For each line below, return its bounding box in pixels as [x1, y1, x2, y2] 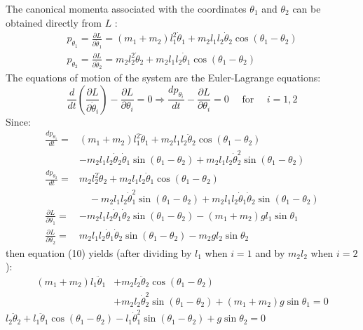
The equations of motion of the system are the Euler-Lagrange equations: [6, 70, 321, 85]
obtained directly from [6, 15, 102, 29]
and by [255, 245, 285, 260]
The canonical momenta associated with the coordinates [6, 1, 247, 15]
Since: [6, 114, 31, 128]
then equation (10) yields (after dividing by [6, 245, 192, 260]
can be [292, 1, 321, 15]
